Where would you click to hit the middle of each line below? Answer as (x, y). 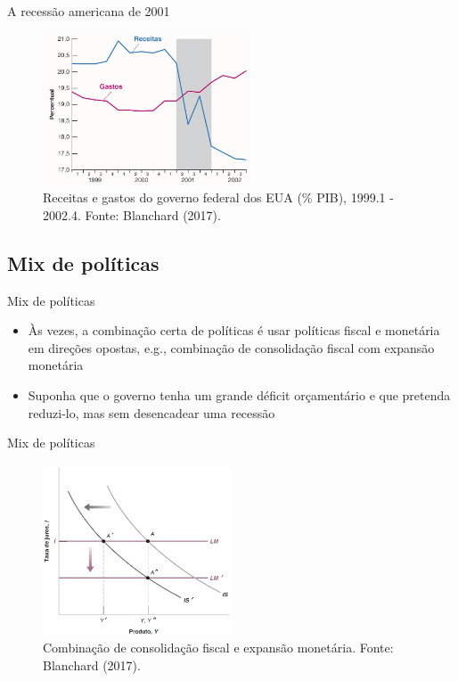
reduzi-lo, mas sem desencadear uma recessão (151, 412)
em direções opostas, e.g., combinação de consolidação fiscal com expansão (231, 347)
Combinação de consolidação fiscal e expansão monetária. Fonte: (218, 648)
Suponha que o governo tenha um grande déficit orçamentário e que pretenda (239, 394)
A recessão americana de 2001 (89, 11)
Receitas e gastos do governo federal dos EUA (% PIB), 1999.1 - (218, 197)
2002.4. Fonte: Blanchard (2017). (132, 214)
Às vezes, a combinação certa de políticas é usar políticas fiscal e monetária (234, 330)
